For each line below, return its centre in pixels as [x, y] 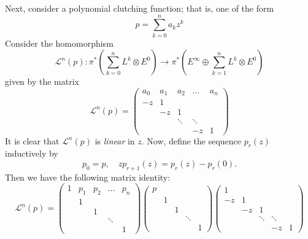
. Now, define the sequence [191, 140]
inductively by [32, 153]
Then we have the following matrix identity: [88, 177]
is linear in [115, 140]
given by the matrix [42, 81]
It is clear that [32, 140]
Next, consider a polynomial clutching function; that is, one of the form [140, 8]
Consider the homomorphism [59, 43]
